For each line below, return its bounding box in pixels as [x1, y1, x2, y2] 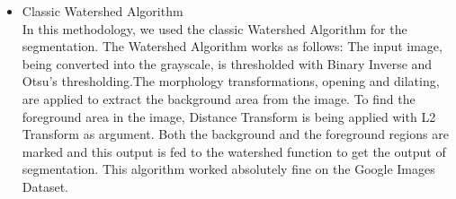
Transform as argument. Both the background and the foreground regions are [22, 125, 449, 143]
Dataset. [22, 177, 69, 195]
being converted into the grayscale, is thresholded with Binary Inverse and [22, 54, 433, 73]
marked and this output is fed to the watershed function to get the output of [22, 142, 446, 160]
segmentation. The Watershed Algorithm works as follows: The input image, [22, 37, 443, 56]
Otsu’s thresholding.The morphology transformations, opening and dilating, [22, 72, 440, 91]
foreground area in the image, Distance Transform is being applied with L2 [22, 107, 436, 125]
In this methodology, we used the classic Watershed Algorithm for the [22, 19, 407, 38]
